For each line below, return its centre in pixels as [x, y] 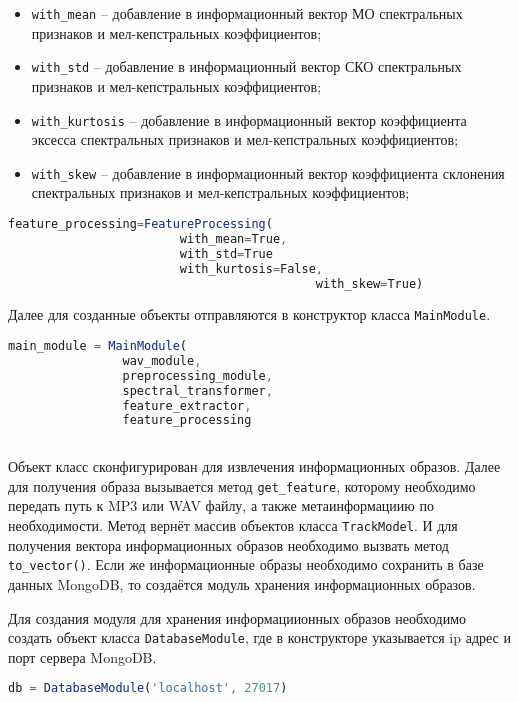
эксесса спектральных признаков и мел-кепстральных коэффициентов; [245, 139]
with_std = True [226, 253]
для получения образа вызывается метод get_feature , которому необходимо [242, 485]
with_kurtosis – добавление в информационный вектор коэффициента [249, 119]
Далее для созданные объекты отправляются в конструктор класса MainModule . [249, 314]
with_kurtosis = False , [251, 268]
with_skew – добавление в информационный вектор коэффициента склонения [268, 172]
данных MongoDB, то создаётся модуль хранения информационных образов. [242, 583]
